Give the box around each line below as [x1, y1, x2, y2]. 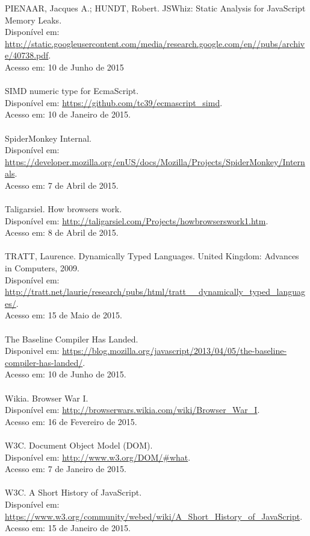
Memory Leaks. [5, 13, 62, 26]
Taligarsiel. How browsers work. [5, 203, 122, 215]
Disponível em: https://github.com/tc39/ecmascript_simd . [5, 96, 223, 109]
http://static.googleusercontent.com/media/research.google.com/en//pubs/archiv [5, 37, 305, 49]
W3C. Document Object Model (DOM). [5, 438, 153, 451]
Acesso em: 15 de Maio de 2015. [5, 309, 122, 321]
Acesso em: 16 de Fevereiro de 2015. [5, 415, 137, 427]
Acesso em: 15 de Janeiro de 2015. [5, 522, 131, 534]
